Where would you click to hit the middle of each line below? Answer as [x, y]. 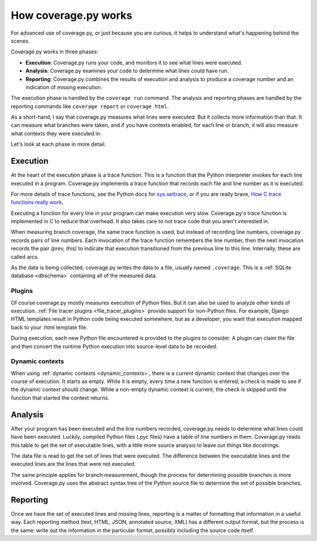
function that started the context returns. [60, 398]
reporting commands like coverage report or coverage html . [90, 106]
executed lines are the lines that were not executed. [73, 464]
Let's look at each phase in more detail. [58, 145]
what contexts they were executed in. [56, 133]
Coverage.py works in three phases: [55, 52]
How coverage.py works [72, 15]
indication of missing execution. [64, 87]
